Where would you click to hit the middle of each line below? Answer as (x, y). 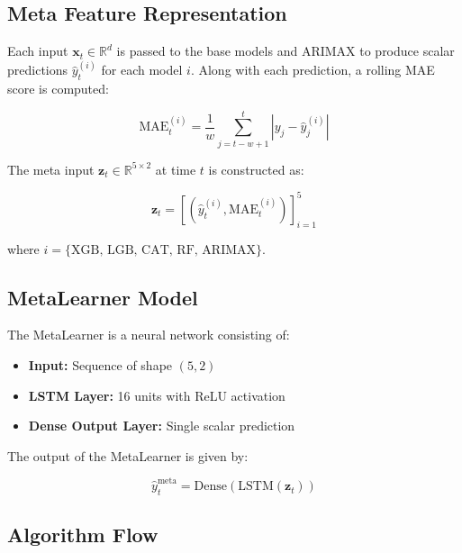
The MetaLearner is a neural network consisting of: (149, 335)
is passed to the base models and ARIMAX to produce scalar (285, 51)
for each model (142, 70)
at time (176, 169)
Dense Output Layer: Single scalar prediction (162, 426)
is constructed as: (256, 169)
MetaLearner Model (103, 297)
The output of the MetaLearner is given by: (128, 455)
